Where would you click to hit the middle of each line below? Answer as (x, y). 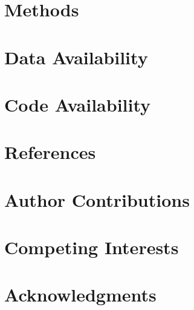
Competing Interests (92, 247)
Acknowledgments (80, 295)
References (50, 152)
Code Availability (78, 104)
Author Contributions (97, 199)
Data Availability (76, 57)
